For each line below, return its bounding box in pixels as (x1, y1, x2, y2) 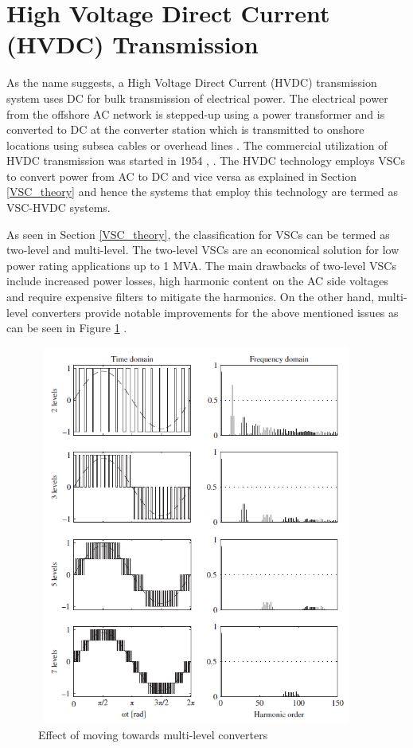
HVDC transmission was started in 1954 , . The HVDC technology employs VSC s (6, 152, 406, 169)
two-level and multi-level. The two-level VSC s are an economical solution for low (6, 241, 399, 258)
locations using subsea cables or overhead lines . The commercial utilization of (6, 136, 388, 153)
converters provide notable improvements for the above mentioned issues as (31, 304, 399, 320)
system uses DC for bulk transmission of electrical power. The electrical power (6, 89, 388, 106)
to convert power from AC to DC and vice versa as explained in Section (6, 167, 357, 184)
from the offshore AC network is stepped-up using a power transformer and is (6, 105, 385, 122)
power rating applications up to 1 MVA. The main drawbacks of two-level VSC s (6, 257, 396, 273)
